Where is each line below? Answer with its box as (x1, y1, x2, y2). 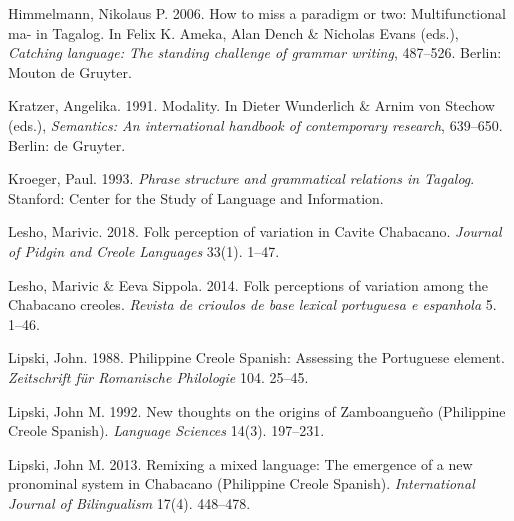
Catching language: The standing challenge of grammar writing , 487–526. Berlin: (8, 42, 502, 63)
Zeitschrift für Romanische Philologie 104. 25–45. (8, 366, 309, 387)
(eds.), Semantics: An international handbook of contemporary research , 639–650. (8, 114, 503, 135)
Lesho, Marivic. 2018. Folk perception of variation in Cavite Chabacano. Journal (8, 221, 502, 242)
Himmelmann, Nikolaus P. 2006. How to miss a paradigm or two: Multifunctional (8, 3, 506, 23)
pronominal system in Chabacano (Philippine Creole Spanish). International (8, 473, 475, 494)
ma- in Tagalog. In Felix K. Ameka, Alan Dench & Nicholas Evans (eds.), (8, 22, 459, 43)
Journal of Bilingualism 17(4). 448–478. (8, 492, 251, 513)
